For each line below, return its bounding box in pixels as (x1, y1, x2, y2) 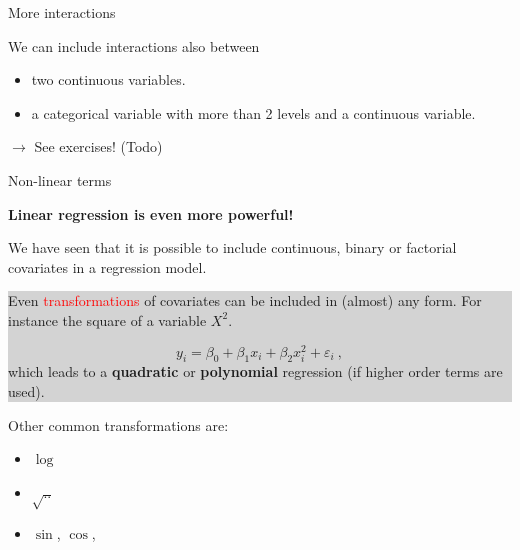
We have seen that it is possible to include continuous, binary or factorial (8, 237, 457, 258)
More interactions (8, 2, 116, 22)
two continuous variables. (31, 69, 186, 90)
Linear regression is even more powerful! (8, 203, 294, 224)
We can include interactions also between (8, 35, 260, 56)
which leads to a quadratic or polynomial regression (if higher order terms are (8, 361, 503, 382)
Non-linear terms (8, 169, 112, 190)
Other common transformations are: (8, 414, 229, 435)
